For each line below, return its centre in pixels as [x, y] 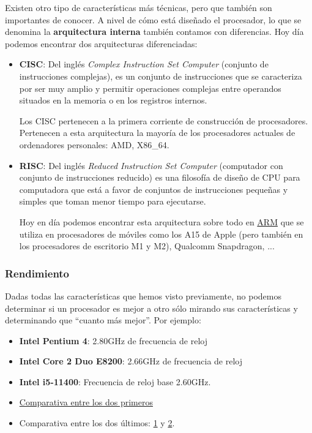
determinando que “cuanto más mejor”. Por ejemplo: [103, 320]
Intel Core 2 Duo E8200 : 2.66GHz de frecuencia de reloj [131, 361]
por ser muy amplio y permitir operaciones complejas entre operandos [150, 88]
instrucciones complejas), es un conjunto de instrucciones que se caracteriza [161, 76]
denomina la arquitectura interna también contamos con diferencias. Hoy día [154, 32]
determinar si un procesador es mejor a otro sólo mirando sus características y [151, 308]
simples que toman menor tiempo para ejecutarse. [113, 201]
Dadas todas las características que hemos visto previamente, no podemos [143, 296]
